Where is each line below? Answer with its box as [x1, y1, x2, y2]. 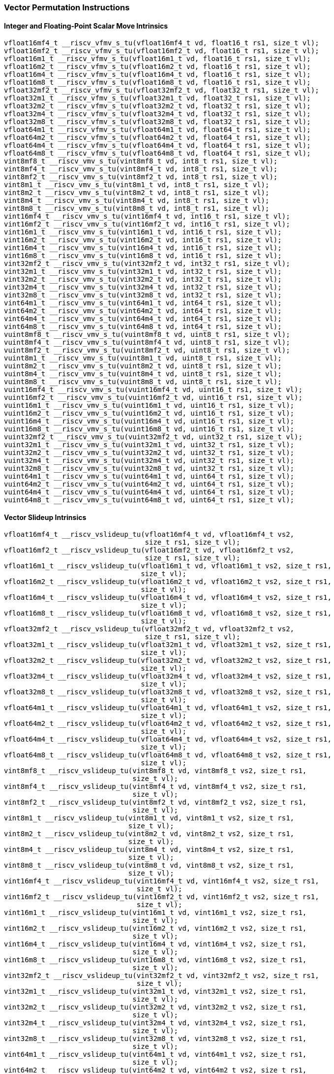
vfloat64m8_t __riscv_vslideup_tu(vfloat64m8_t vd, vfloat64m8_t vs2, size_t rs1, [4, 751, 332, 759]
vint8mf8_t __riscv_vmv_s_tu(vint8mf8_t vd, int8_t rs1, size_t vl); [4, 157, 278, 165]
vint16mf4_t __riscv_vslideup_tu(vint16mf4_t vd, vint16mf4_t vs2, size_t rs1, [4, 877, 319, 885]
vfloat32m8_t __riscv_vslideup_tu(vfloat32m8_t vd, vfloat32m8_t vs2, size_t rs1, [4, 688, 332, 696]
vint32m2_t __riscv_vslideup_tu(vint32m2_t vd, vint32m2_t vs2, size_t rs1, [4, 1003, 307, 1011]
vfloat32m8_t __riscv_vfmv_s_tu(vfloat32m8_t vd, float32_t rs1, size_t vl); [4, 118, 311, 126]
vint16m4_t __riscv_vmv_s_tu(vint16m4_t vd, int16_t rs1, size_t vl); [4, 244, 282, 252]
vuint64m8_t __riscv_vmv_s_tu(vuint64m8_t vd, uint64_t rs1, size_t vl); [4, 496, 295, 504]
